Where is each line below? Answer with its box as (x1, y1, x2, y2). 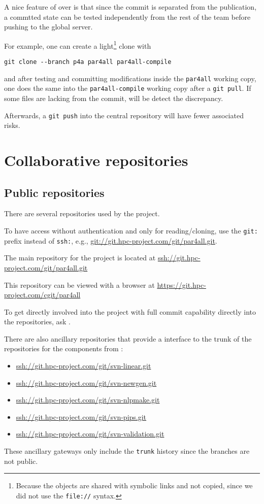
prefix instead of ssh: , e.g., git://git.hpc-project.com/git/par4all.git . (4, 235, 217, 246)
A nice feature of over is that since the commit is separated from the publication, (4, 2, 257, 12)
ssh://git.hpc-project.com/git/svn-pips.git (16, 411, 147, 422)
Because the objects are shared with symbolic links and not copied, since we (16, 480, 253, 491)
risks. (4, 120, 20, 130)
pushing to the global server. (4, 21, 93, 32)
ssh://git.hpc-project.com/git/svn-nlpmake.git (16, 394, 160, 405)
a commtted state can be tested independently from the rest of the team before (4, 11, 251, 22)
